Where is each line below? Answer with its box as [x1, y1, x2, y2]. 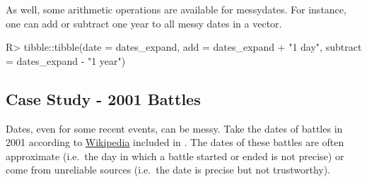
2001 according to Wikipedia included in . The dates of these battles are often [6, 135, 344, 150]
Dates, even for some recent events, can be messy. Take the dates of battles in [6, 121, 343, 135]
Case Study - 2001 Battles [6, 87, 201, 109]
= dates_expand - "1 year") [6, 53, 126, 68]
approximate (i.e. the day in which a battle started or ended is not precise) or [6, 148, 344, 163]
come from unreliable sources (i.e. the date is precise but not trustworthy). [6, 162, 331, 177]
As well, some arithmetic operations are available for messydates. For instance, [6, 2, 346, 16]
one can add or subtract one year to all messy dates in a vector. [6, 16, 282, 30]
